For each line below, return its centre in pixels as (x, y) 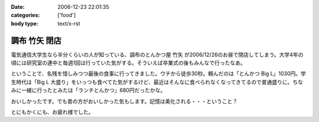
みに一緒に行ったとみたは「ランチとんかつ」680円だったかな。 (88, 90)
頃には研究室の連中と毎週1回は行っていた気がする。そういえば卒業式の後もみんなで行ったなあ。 (128, 63)
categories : (25, 15)
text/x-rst (69, 23)
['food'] (67, 15)
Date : (18, 7)
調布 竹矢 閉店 (36, 41)
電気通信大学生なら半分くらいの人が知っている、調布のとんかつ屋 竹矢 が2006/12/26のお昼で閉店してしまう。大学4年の (157, 54)
